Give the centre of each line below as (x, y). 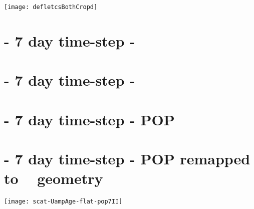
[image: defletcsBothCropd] (51, 7)
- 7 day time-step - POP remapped (127, 158)
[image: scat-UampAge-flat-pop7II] (63, 202)
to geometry (54, 178)
